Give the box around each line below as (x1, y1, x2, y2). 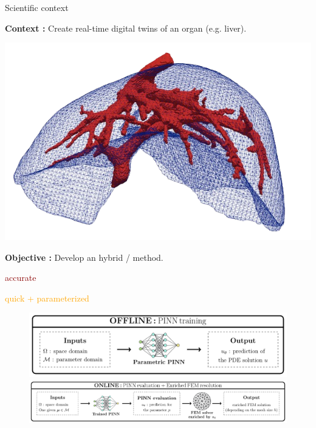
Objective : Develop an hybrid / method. (5, 250, 163, 263)
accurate (5, 271, 36, 284)
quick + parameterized (5, 291, 89, 304)
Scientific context (5, 1, 69, 13)
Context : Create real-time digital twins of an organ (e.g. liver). (5, 21, 247, 34)
